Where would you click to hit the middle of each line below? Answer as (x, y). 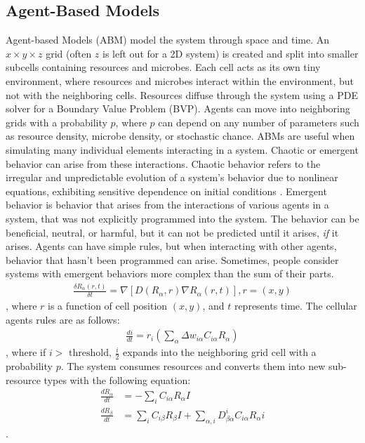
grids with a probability (57, 122)
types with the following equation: (117, 379)
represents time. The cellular (296, 306)
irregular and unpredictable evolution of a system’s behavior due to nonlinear (172, 177)
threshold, (90, 353)
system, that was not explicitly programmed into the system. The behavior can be (182, 218)
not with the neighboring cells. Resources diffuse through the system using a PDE (182, 94)
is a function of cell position (108, 306)
